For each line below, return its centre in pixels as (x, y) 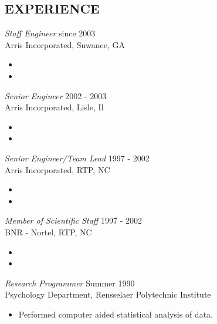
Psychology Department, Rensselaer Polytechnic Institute (108, 294)
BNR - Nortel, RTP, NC (48, 232)
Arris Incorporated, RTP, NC (57, 169)
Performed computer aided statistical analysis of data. (116, 314)
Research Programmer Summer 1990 (70, 283)
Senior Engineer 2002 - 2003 (56, 95)
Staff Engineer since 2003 (50, 33)
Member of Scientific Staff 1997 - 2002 (74, 220)
